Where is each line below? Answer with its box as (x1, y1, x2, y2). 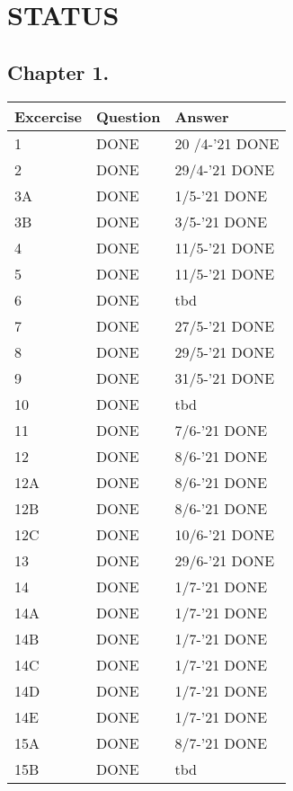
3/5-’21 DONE (174, 210, 268, 232)
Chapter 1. (7, 58, 110, 85)
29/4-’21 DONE (174, 158, 275, 180)
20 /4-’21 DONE (174, 132, 280, 154)
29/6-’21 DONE (174, 549, 275, 571)
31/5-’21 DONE (174, 367, 275, 388)
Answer (174, 105, 229, 127)
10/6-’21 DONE (174, 523, 275, 545)
